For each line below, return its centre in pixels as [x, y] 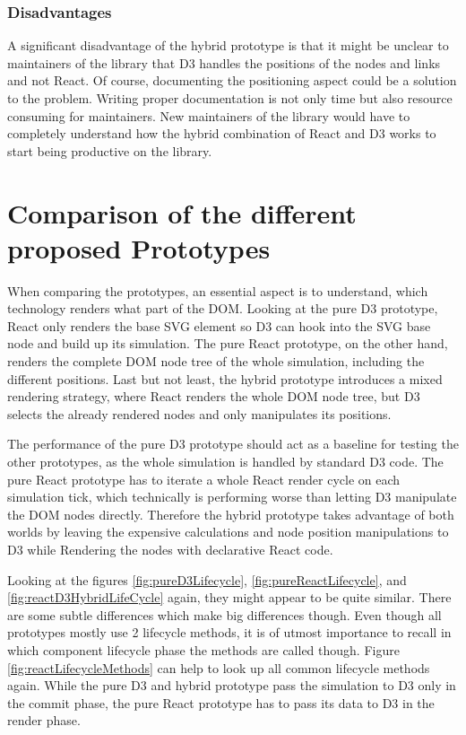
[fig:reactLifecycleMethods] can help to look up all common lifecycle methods [219, 667]
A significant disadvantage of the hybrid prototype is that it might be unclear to [228, 45]
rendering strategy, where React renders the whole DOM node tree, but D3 [214, 396]
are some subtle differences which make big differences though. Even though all [224, 614]
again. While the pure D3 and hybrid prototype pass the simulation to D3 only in [232, 685]
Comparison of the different [182, 212]
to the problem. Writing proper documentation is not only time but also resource [230, 98]
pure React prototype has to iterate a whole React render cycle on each [204, 479]
